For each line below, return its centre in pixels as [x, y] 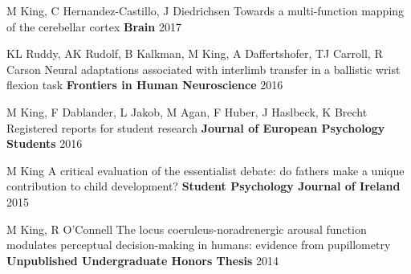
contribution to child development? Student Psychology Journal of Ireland [203, 186]
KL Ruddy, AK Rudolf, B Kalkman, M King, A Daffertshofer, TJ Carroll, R [195, 53]
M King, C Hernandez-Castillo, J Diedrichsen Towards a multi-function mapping [205, 10]
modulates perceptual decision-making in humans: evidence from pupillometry [199, 245]
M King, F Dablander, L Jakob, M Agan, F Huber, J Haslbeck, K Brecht [187, 111]
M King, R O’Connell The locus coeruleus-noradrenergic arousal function [187, 229]
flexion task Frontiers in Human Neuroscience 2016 [145, 85]
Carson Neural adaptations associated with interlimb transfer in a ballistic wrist [203, 69]
